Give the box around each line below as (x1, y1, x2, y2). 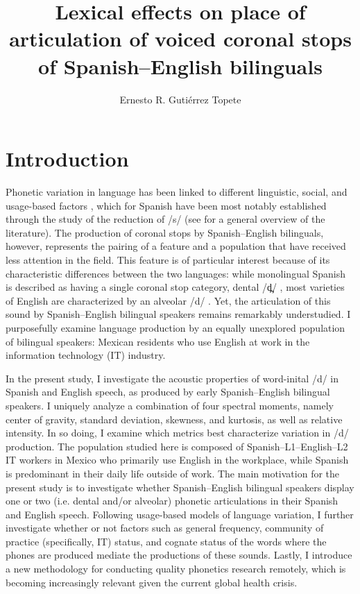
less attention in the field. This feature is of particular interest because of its (6, 253, 330, 266)
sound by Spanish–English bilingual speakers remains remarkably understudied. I (6, 307, 351, 321)
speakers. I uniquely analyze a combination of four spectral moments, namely (6, 398, 334, 412)
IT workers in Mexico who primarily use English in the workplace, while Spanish (6, 452, 349, 467)
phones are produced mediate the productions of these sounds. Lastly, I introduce (6, 548, 352, 562)
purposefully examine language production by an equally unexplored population (6, 320, 345, 334)
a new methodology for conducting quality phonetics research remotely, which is (6, 561, 346, 576)
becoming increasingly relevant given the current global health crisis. (6, 575, 298, 589)
